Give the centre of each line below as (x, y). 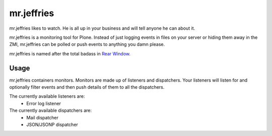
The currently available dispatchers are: (51, 110)
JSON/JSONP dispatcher (52, 124)
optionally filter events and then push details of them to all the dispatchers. (87, 87)
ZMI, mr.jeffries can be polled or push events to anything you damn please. (87, 44)
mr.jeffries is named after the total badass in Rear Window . (70, 53)
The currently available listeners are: (47, 96)
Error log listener (44, 103)
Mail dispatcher (43, 117)
